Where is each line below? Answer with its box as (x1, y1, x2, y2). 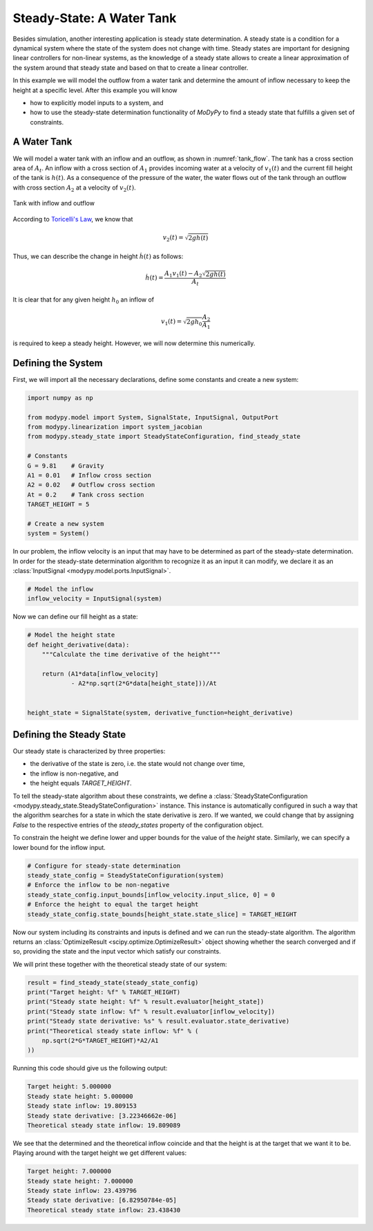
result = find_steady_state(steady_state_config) (27, 978, 199, 986)
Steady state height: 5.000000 (27, 1092, 134, 1100)
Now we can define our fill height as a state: (12, 612, 138, 621)
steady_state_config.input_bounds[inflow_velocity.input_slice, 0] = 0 (27, 891, 276, 899)
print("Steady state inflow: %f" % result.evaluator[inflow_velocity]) (27, 1007, 276, 1015)
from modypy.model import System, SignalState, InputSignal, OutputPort (27, 413, 279, 421)
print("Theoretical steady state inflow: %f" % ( (27, 1027, 199, 1034)
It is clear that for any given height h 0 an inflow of (12, 295, 155, 306)
